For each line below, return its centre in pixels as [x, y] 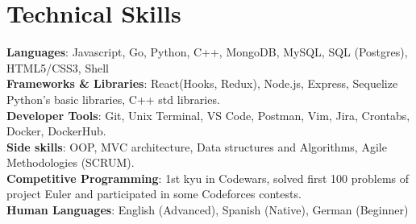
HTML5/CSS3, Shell [58, 67]
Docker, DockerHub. [56, 131]
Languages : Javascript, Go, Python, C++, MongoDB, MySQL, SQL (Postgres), [207, 52]
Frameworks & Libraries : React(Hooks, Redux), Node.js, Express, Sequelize [202, 83]
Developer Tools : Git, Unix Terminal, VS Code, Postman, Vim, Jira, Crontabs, [208, 115]
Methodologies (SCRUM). [71, 162]
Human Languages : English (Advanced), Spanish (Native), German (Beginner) [208, 210]
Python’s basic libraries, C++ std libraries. [113, 99]
